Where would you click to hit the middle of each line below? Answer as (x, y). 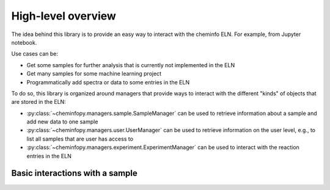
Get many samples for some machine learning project (94, 74)
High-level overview (64, 16)
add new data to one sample (62, 122)
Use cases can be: (35, 54)
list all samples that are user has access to (80, 139)
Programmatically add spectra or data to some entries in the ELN (108, 82)
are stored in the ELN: (39, 102)
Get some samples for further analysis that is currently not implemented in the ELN (131, 65)
